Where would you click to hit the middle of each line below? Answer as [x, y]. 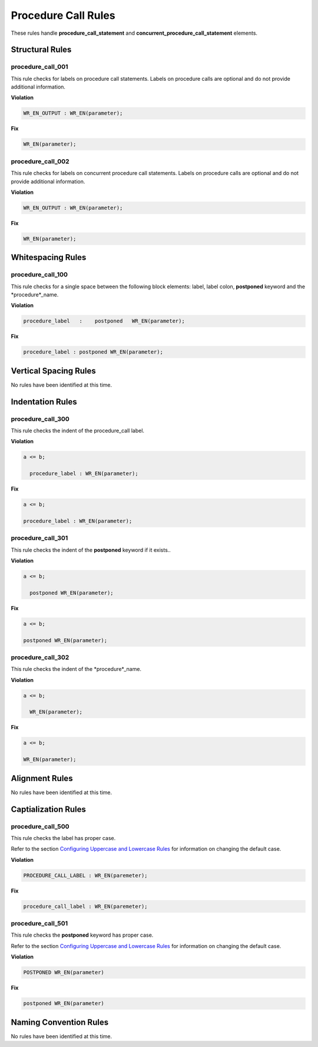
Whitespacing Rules [49, 257]
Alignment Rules [42, 778]
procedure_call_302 [40, 657]
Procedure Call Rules [63, 15]
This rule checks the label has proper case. [63, 838]
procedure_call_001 [39, 67]
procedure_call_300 [40, 419]
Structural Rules [41, 50]
